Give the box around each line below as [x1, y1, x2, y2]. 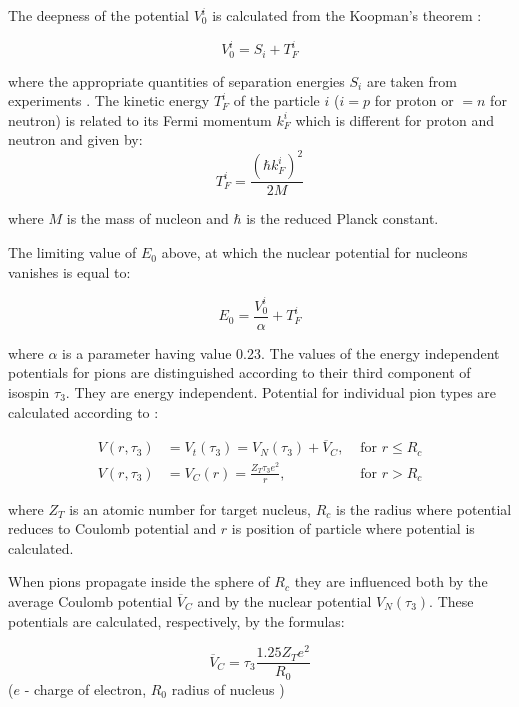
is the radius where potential [335, 498, 512, 519]
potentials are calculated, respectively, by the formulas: [8, 610, 345, 631]
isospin [8, 381, 50, 402]
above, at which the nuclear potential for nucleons [161, 242, 468, 263]
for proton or [374, 90, 454, 111]
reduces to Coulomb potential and [8, 518, 217, 539]
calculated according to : [8, 401, 159, 422]
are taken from [366, 70, 457, 91]
